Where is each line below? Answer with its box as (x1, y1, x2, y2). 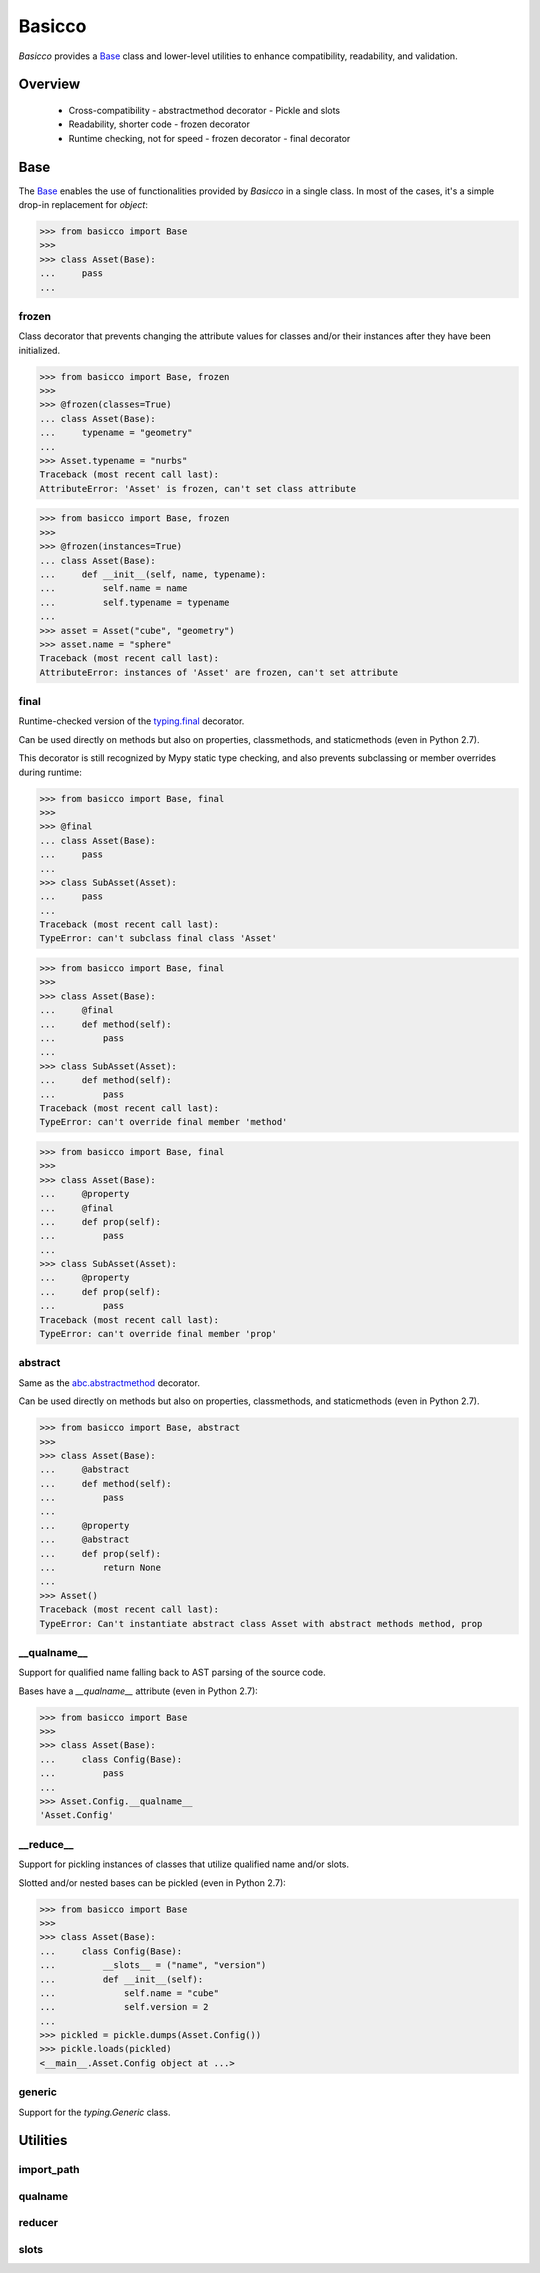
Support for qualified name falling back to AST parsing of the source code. (18, 1666, 326, 1679)
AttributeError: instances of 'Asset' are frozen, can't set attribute (39, 666, 399, 678)
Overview (18, 76, 81, 93)
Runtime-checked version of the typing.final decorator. (18, 715, 245, 727)
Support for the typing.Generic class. (18, 2106, 171, 2118)
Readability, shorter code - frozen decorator (68, 118, 250, 130)
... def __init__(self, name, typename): (39, 568, 267, 580)
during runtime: (18, 766, 82, 778)
